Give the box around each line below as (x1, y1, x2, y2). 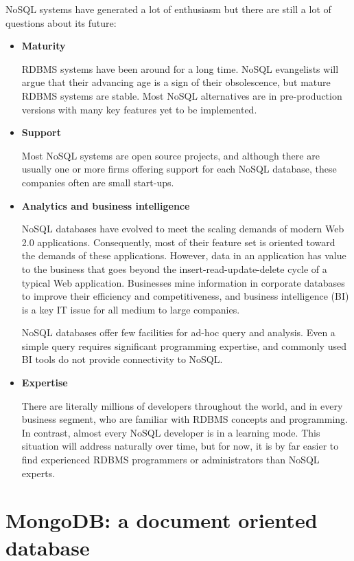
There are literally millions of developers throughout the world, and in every (21, 398, 343, 412)
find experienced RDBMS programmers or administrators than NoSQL (21, 452, 320, 467)
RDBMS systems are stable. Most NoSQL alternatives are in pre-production (21, 88, 342, 102)
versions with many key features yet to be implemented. (21, 102, 257, 116)
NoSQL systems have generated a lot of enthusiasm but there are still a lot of (5, 2, 331, 16)
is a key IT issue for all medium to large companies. (21, 302, 240, 316)
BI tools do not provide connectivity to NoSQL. (21, 352, 223, 366)
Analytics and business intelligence (21, 198, 190, 212)
